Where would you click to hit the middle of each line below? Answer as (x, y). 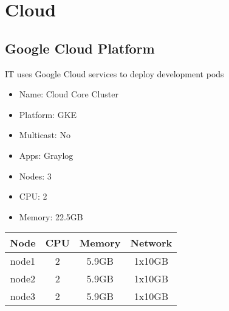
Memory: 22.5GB (51, 216)
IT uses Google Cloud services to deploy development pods (114, 73)
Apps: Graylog (46, 155)
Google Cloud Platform (80, 48)
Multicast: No (45, 135)
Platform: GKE (48, 114)
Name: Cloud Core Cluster (69, 94)
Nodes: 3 (35, 176)
